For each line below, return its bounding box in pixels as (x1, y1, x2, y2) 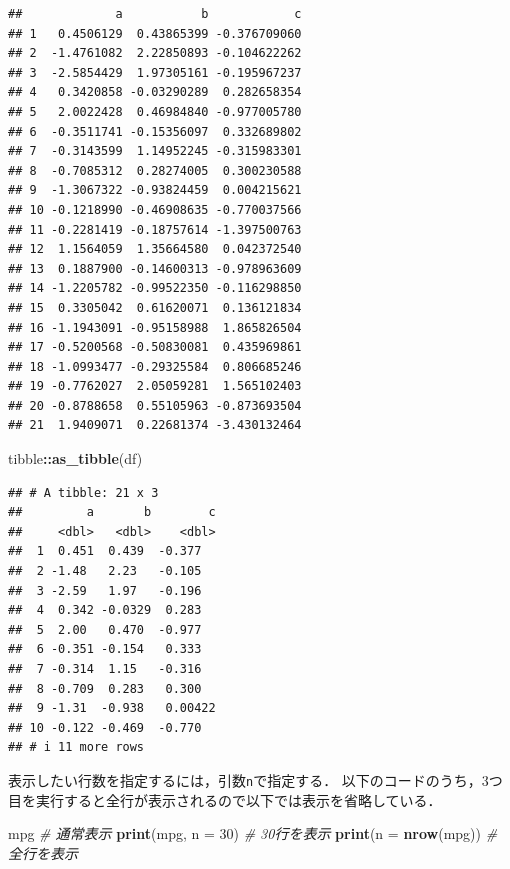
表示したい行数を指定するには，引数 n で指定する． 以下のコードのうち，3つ (8, 769, 503, 790)
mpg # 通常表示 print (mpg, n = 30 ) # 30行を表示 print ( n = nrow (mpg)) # (8, 823, 498, 844)
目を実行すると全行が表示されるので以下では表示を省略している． (8, 789, 442, 810)
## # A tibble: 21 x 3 (8, 485, 159, 500)
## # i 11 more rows (8, 740, 145, 755)
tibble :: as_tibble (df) (8, 448, 143, 469)
